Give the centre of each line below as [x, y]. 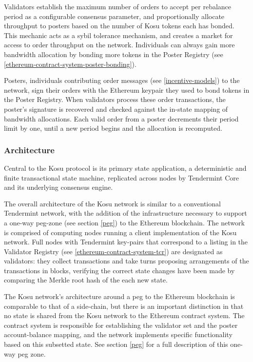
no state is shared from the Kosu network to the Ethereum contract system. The [124, 315]
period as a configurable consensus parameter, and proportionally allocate [114, 16]
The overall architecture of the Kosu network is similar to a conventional [112, 203]
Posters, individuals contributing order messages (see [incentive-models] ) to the [122, 80]
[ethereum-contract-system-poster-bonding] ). [70, 64]
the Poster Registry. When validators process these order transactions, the [115, 99]
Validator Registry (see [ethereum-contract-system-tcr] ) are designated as [113, 251]
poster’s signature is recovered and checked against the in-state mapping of [116, 109]
